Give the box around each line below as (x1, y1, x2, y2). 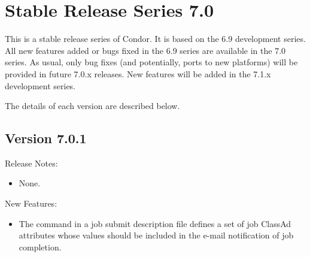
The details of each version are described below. (5, 99, 180, 112)
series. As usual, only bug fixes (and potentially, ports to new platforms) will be (5, 56, 298, 68)
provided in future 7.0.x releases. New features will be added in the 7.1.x (5, 67, 271, 80)
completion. (19, 240, 62, 253)
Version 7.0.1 (5, 129, 87, 147)
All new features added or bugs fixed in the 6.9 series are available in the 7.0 (5, 44, 286, 56)
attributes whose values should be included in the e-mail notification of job (19, 229, 294, 241)
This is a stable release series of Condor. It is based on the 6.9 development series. (5, 32, 306, 45)
